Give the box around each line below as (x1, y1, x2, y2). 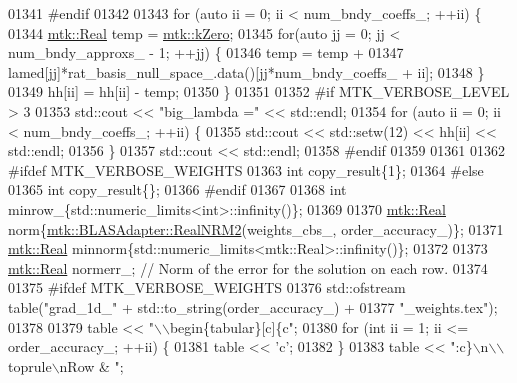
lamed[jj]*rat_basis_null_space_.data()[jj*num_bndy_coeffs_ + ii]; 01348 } (8, 61, 485, 82)
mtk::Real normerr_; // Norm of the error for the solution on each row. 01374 (8, 257, 488, 278)
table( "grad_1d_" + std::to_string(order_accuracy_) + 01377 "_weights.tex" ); (8, 296, 498, 317)
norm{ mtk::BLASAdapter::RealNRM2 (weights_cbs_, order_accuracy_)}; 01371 (8, 218, 504, 239)
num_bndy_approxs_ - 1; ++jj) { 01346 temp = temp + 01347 (8, 42, 404, 63)
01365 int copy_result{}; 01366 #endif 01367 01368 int (8, 179, 347, 200)
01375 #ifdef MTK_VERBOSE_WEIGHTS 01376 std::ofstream (8, 277, 406, 298)
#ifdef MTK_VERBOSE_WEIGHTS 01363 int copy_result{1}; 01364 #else (8, 159, 484, 180)
